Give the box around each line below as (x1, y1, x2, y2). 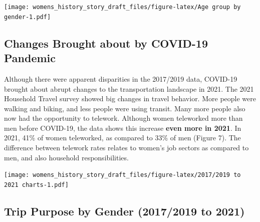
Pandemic (4, 50, 56, 66)
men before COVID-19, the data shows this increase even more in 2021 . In (4, 122, 241, 133)
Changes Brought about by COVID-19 (4, 35, 208, 51)
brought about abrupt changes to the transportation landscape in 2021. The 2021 (4, 83, 254, 94)
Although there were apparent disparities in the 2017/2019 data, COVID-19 (4, 73, 237, 84)
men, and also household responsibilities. (4, 152, 129, 162)
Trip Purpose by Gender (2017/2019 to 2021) (4, 203, 245, 218)
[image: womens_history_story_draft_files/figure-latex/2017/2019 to (4, 171, 241, 179)
